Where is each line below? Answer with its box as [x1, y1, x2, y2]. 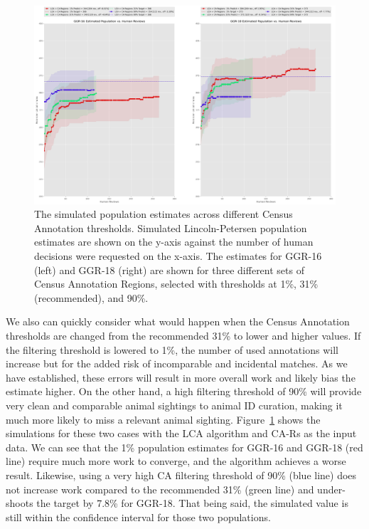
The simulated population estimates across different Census [34, 206, 293, 221]
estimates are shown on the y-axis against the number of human [34, 234, 314, 249]
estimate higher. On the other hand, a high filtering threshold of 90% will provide [6, 384, 362, 399]
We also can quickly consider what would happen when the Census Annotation [6, 314, 350, 329]
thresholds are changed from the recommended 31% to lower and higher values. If [6, 328, 361, 342]
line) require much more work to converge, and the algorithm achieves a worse [6, 454, 346, 468]
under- [317, 481, 346, 496]
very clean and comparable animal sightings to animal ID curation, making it [6, 397, 343, 412]
